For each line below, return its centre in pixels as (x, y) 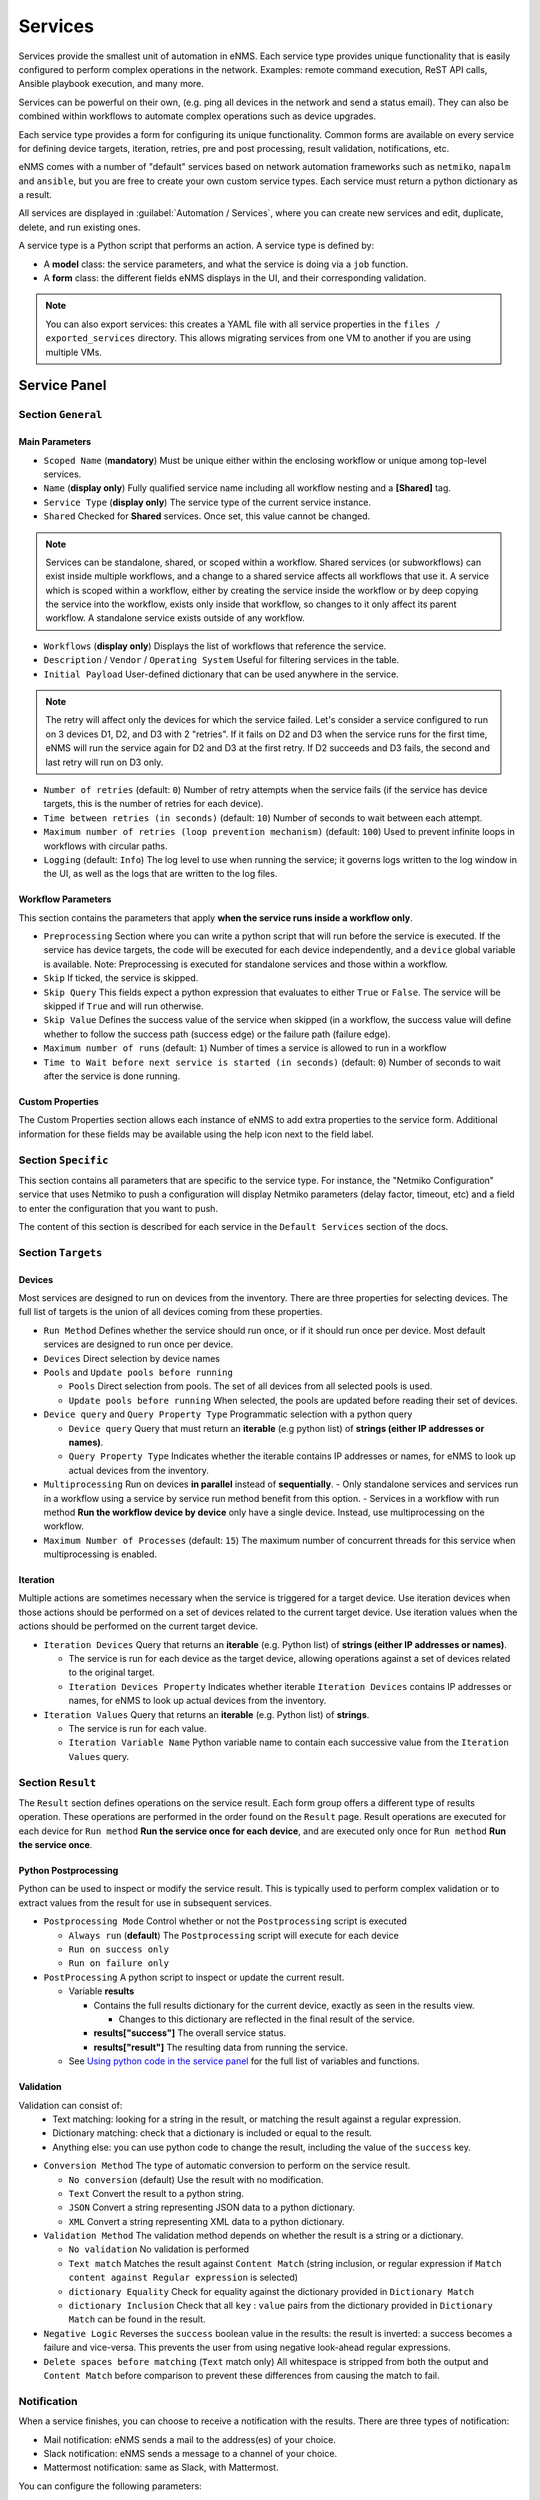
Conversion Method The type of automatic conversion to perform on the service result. (227, 2166)
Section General (60, 415)
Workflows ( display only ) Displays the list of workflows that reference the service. (215, 646)
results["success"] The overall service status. (190, 2033)
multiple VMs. (73, 352)
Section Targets (60, 1252)
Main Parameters (55, 442)
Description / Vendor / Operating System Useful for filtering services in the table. (221, 660)
